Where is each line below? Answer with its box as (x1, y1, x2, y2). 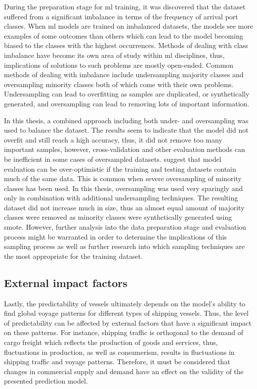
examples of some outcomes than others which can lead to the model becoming (4, 30, 243, 41)
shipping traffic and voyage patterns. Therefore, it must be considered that (4, 356, 230, 367)
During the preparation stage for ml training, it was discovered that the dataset (4, 1, 246, 11)
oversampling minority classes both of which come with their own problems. (4, 79, 234, 89)
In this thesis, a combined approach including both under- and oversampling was (4, 115, 249, 125)
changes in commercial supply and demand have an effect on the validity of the (4, 366, 244, 376)
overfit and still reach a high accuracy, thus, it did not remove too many (4, 134, 222, 145)
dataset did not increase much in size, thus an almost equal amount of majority (4, 202, 245, 212)
